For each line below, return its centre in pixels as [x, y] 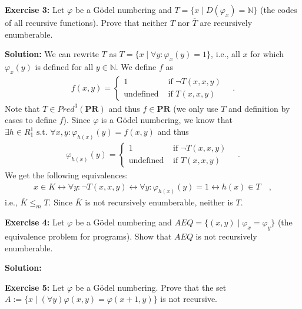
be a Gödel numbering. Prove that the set [151, 287]
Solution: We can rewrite [52, 54]
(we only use [196, 108]
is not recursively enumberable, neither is [159, 202]
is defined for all [64, 66]
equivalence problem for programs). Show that [88, 236]
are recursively [226, 22]
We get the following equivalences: [67, 175]
